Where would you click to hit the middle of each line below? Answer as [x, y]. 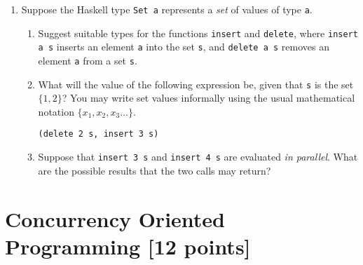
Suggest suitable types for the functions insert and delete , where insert [198, 33]
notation [56, 111]
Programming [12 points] [128, 246]
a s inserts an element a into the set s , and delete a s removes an [184, 47]
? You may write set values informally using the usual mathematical [208, 98]
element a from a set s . [88, 60]
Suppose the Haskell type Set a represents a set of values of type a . [167, 9]
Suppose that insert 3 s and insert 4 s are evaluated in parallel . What [198, 157]
